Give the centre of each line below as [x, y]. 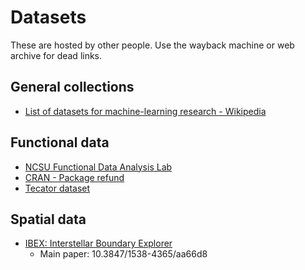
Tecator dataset [57, 188]
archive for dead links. [56, 55]
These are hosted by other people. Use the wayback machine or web [152, 45]
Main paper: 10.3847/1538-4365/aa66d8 [123, 254]
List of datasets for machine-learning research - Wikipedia [145, 111]
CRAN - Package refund [74, 177]
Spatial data [48, 219]
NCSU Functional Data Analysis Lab [98, 167]
